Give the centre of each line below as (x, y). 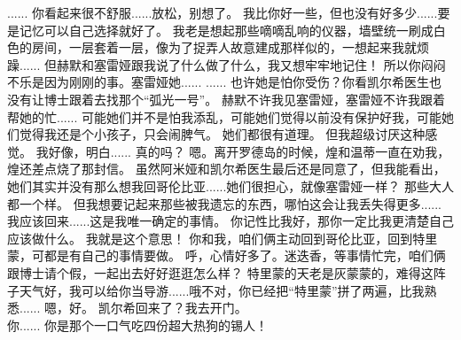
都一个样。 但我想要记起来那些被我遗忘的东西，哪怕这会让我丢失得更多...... (225, 203)
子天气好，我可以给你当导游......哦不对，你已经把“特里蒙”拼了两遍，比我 (216, 290)
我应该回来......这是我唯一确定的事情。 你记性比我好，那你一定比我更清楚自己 (231, 221)
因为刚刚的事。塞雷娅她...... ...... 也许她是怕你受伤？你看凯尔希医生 (237, 82)
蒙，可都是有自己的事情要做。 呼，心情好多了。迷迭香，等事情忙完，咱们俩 (227, 255)
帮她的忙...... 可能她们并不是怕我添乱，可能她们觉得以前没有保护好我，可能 (225, 116)
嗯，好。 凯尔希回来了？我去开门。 (146, 308)
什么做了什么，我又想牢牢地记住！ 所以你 (301, 64)
